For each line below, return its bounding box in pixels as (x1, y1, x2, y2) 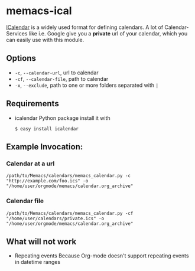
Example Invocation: (6, 142, 83, 152)
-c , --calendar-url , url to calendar (14, 69, 99, 76)
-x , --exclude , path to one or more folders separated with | (14, 81, 158, 89)
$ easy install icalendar (14, 126, 79, 132)
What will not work (6, 236, 77, 246)
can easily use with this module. (6, 36, 84, 43)
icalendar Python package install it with (14, 114, 110, 122)
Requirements (6, 99, 59, 109)
